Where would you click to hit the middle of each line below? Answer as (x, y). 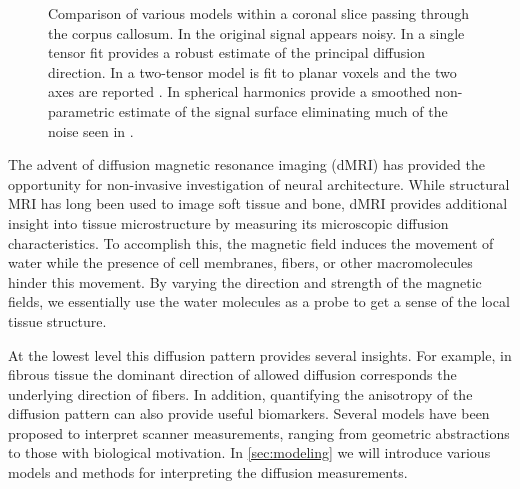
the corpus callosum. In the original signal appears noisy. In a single (256, 32)
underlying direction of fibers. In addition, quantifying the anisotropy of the (240, 393)
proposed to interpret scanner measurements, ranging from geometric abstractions (259, 432)
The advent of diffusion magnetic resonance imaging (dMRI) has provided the (246, 164)
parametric (81, 110)
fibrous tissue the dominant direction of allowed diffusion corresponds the (232, 374)
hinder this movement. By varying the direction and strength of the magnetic (245, 281)
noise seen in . (91, 130)
